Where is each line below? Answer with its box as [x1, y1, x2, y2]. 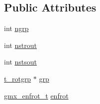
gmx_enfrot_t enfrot [4, 90, 69, 100]
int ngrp [4, 23, 29, 33]
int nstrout [4, 39, 37, 50]
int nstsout [4, 56, 37, 67]
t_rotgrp [4, 73, 31, 83]
